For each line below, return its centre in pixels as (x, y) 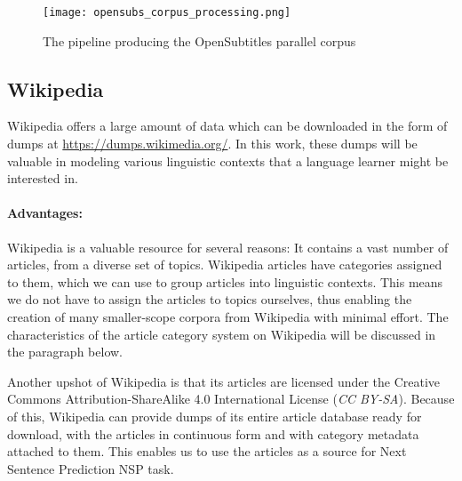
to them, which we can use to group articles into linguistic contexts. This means (225, 281)
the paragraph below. (65, 352)
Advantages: (45, 213)
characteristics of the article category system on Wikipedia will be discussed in (222, 334)
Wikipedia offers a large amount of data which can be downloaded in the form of (227, 126)
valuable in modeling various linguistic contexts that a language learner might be (228, 160)
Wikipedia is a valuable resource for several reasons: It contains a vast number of (228, 247)
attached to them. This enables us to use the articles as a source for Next (207, 451)
